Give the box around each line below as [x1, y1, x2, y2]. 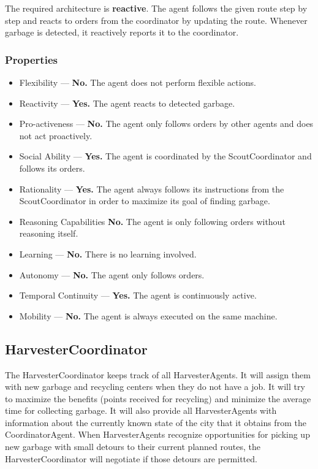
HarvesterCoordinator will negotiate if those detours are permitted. [5, 452, 257, 465]
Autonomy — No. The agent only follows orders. [19, 268, 205, 281]
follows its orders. [19, 161, 85, 174]
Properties [5, 51, 58, 67]
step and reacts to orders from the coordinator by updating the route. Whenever [5, 13, 308, 26]
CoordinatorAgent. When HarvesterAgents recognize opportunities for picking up [5, 428, 310, 441]
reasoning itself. [19, 227, 78, 240]
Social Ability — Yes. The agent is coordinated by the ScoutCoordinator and [19, 150, 312, 162]
